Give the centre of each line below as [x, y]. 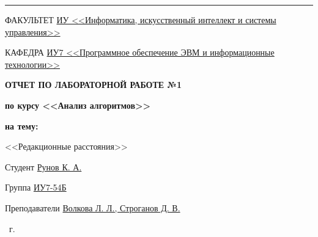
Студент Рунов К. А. [43, 166]
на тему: [22, 126]
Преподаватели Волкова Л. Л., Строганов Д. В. [93, 207]
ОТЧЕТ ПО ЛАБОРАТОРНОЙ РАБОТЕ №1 [93, 85]
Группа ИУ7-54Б [36, 187]
